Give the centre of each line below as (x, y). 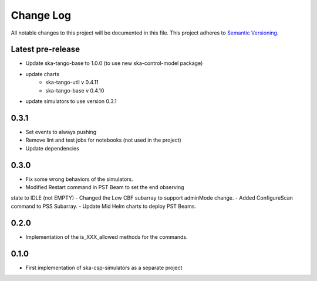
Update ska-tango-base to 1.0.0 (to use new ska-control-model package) (114, 63)
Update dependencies (52, 148)
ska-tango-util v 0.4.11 (72, 83)
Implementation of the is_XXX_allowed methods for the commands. (107, 237)
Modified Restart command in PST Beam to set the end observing (105, 187)
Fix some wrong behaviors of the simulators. (79, 179)
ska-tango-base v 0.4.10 (75, 90)
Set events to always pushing (61, 132)
